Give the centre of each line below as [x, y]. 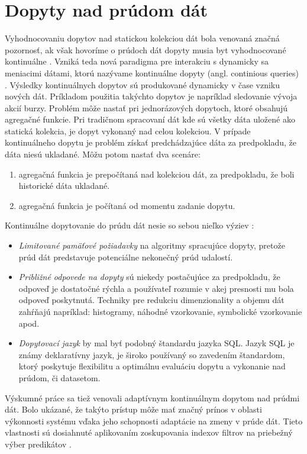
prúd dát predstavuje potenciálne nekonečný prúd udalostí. [126, 257]
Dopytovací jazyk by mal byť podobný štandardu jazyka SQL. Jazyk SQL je [156, 343]
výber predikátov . [38, 444]
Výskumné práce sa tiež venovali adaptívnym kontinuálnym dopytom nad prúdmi [152, 397]
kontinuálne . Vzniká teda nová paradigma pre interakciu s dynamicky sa [137, 61]
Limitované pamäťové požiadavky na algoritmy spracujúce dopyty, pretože [152, 245]
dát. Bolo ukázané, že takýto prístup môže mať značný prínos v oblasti [133, 409]
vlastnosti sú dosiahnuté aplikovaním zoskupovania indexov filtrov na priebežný [149, 432]
